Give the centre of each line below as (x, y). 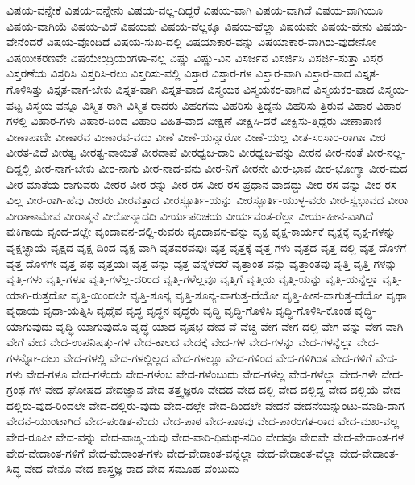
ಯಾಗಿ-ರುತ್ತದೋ (37, 294)
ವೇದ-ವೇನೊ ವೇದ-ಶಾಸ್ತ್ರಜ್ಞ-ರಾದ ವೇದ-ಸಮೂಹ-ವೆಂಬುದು (132, 468)
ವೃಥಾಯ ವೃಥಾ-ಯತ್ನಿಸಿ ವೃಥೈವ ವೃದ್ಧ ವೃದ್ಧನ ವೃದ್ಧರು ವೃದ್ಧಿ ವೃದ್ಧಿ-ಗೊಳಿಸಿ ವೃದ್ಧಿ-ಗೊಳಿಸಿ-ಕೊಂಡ (179, 310)
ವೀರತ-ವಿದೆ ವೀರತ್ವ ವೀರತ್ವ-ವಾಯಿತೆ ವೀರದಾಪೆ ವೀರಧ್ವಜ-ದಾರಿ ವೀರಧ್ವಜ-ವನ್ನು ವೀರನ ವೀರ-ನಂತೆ (185, 152)
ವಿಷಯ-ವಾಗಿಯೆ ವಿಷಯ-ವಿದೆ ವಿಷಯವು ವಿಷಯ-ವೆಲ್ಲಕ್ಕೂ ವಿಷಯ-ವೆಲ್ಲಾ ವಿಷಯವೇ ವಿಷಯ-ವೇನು (190, 25)
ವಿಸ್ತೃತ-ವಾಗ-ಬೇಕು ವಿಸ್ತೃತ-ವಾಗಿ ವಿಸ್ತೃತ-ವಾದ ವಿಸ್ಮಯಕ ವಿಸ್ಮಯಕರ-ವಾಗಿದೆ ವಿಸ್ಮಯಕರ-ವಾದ (210, 88)
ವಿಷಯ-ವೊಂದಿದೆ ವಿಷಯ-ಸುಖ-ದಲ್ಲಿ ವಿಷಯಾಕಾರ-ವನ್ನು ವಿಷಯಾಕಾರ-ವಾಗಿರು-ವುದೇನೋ (211, 42)
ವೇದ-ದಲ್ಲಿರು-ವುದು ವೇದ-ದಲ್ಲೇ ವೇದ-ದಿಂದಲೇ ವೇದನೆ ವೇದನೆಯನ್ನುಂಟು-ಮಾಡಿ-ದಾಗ (247, 405)
